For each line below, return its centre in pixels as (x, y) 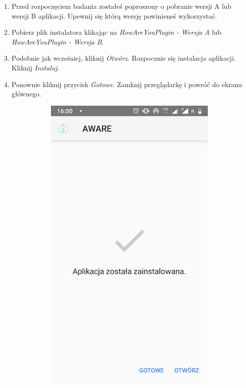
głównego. (26, 94)
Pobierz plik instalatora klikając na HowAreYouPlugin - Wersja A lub (116, 32)
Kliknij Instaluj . (35, 67)
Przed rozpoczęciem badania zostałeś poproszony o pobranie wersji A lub (122, 6)
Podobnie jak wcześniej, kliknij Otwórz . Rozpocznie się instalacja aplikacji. (123, 58)
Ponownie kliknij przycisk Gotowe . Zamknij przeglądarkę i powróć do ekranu (127, 84)
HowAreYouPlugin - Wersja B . (58, 41)
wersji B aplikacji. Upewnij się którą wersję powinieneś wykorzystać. (114, 15)
